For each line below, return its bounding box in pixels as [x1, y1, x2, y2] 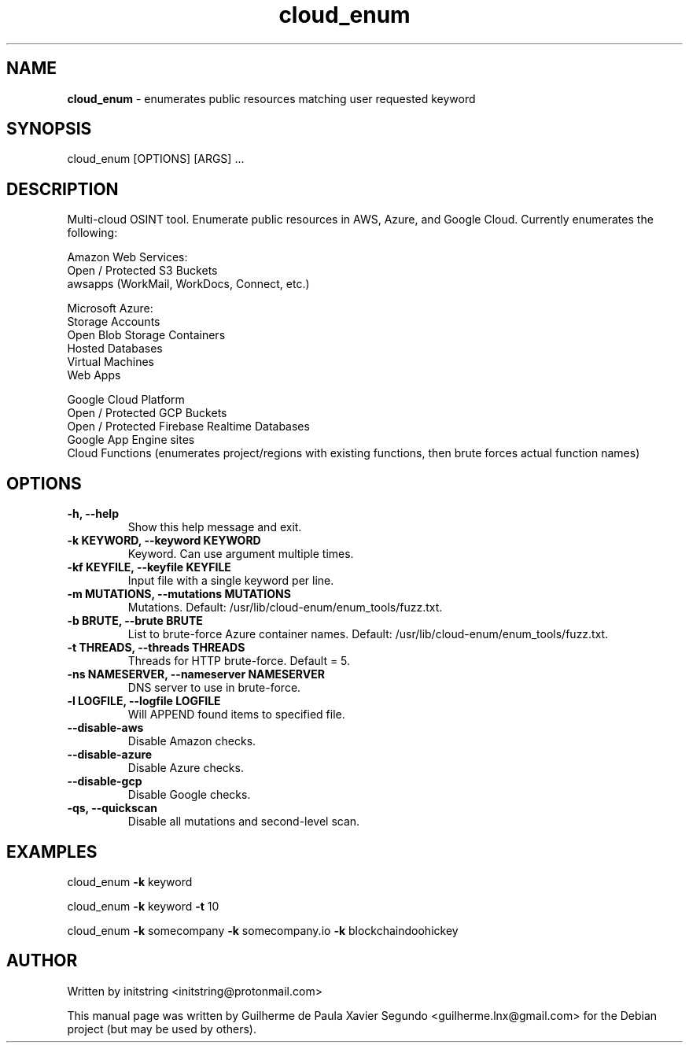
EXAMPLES [6, 841, 98, 862]
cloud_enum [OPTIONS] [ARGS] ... [67, 152, 245, 166]
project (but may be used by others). [67, 1021, 256, 1036]
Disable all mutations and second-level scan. [127, 814, 360, 829]
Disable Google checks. [127, 788, 251, 802]
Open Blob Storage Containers [67, 328, 226, 342]
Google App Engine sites [67, 433, 195, 447]
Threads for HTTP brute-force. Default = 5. [127, 654, 351, 668]
